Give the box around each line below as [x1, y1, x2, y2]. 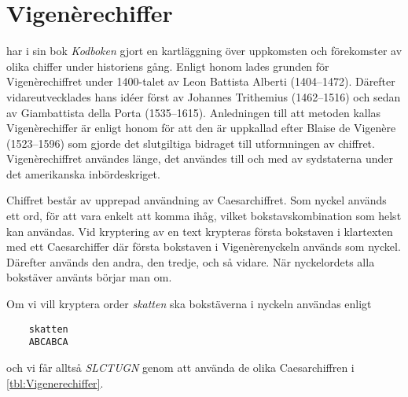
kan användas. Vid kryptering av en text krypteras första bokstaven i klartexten [6, 222, 393, 239]
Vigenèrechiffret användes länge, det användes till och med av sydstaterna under [6, 150, 393, 167]
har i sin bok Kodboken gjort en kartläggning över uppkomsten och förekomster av [6, 42, 402, 59]
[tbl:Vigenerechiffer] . [6, 374, 104, 391]
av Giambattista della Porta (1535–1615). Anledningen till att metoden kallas [6, 104, 381, 120]
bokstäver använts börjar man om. [6, 269, 172, 285]
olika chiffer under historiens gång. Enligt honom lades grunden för [6, 57, 329, 74]
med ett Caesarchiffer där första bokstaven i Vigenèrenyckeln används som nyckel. [6, 238, 401, 255]
